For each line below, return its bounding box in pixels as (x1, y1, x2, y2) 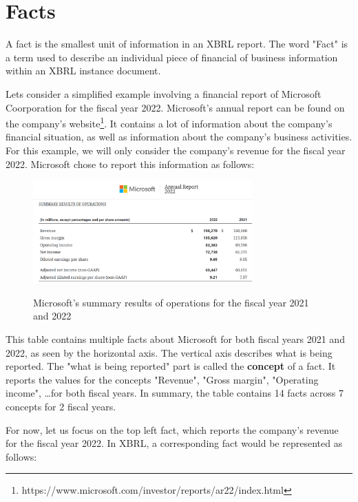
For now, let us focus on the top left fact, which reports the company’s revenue (6, 422, 339, 437)
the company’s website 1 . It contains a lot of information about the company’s (6, 114, 333, 130)
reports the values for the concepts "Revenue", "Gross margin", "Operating (6, 372, 319, 386)
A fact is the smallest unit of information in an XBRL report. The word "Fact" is (6, 36, 348, 51)
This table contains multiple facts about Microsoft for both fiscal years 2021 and (6, 331, 345, 346)
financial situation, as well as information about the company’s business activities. (6, 129, 352, 144)
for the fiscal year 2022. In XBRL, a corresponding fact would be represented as (6, 436, 343, 450)
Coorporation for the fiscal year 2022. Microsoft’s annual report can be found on (6, 100, 345, 114)
